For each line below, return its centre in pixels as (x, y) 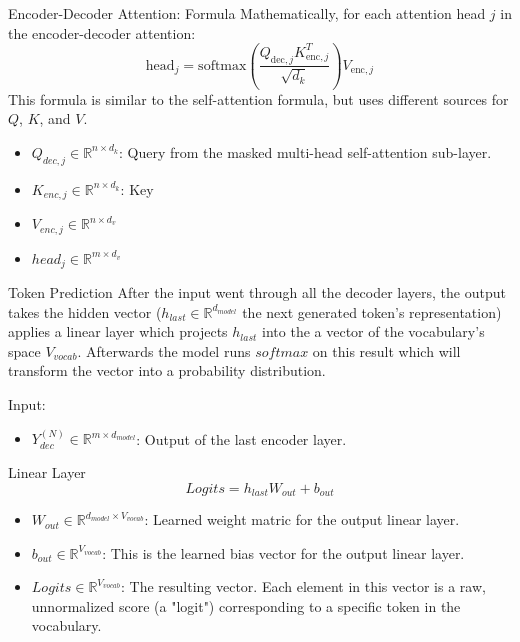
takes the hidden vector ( (85, 311)
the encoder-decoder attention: (102, 32)
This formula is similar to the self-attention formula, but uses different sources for (258, 98)
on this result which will (386, 350)
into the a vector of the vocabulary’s (373, 331)
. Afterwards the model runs (164, 350)
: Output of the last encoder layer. (241, 438)
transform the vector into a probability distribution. (167, 370)
